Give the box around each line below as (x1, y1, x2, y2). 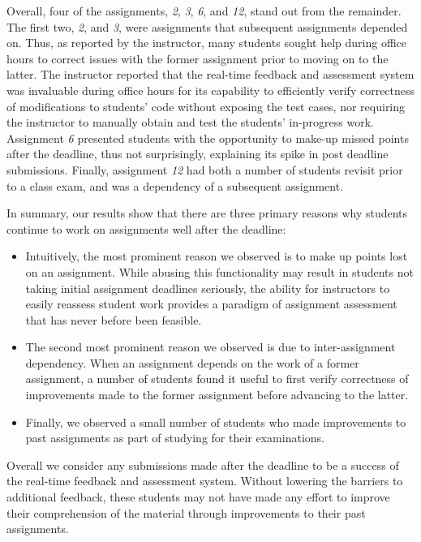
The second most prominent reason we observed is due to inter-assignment (25, 338, 396, 355)
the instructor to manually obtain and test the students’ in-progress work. (6, 114, 374, 131)
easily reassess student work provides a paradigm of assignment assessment (25, 295, 397, 312)
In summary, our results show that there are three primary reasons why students (6, 204, 408, 222)
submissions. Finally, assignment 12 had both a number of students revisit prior (6, 161, 403, 178)
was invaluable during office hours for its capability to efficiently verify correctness (6, 81, 415, 98)
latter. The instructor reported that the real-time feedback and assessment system (6, 66, 415, 83)
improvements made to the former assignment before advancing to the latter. (25, 386, 409, 403)
